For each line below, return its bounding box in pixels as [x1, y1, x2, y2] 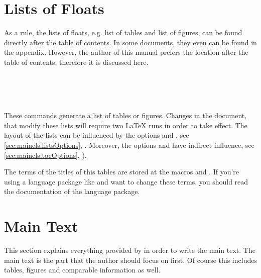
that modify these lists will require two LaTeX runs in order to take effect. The [4, 120, 247, 130]
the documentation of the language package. [4, 186, 140, 197]
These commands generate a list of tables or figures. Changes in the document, [4, 110, 247, 121]
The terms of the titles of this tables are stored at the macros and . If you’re [4, 166, 239, 177]
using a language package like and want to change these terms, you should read [4, 176, 248, 187]
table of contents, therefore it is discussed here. [4, 56, 149, 67]
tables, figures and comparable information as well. [4, 264, 161, 275]
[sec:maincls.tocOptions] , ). [4, 149, 87, 160]
